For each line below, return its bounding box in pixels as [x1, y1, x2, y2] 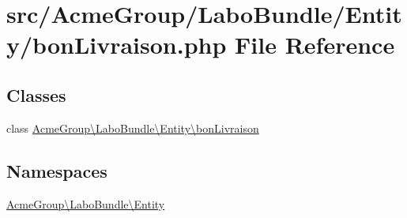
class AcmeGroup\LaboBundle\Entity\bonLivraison [6, 119, 259, 136]
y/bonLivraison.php [6, 28, 227, 61]
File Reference [235, 28, 395, 61]
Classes [6, 82, 66, 107]
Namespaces [6, 158, 107, 182]
